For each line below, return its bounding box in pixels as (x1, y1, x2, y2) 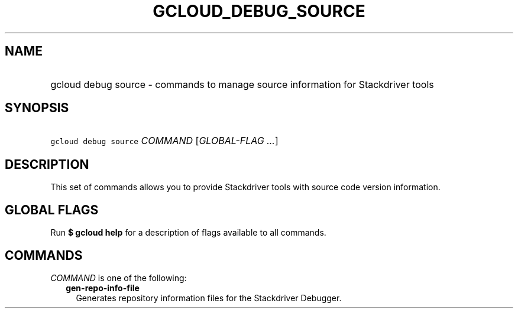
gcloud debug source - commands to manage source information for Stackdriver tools (50, 78, 434, 90)
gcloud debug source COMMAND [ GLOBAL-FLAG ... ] (50, 135, 279, 147)
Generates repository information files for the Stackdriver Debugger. (76, 292, 342, 303)
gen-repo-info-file (66, 282, 140, 293)
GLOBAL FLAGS (5, 202, 99, 217)
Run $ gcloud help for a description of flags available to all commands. (50, 227, 326, 238)
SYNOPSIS (5, 100, 69, 116)
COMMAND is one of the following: (50, 272, 187, 283)
